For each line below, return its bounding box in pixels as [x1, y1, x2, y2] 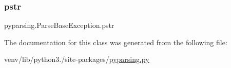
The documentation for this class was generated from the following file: [4, 37, 227, 47]
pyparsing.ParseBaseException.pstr [4, 20, 114, 30]
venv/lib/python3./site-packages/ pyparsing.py [4, 54, 149, 64]
